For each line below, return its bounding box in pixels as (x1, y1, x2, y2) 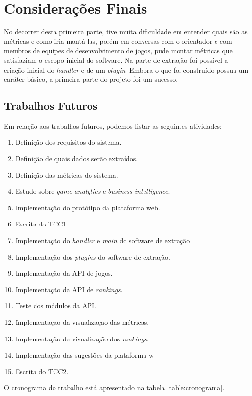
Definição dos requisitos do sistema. (15, 137, 122, 147)
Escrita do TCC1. (15, 219, 69, 229)
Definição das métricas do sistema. (15, 170, 118, 180)
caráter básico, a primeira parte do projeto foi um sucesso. (4, 74, 178, 84)
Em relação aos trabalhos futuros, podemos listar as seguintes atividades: (4, 120, 222, 131)
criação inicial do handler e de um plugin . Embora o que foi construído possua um (4, 64, 249, 75)
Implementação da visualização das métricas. (15, 317, 149, 327)
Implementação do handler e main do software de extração (15, 235, 190, 245)
